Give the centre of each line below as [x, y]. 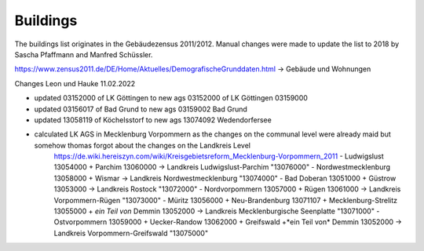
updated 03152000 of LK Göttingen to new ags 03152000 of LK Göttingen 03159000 [171, 98]
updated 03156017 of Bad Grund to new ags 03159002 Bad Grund [141, 109]
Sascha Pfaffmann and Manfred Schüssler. [84, 54]
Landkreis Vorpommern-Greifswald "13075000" [131, 233]
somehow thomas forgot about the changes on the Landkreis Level [143, 145]
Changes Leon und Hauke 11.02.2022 [75, 83]
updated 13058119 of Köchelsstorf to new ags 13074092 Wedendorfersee [153, 120]
